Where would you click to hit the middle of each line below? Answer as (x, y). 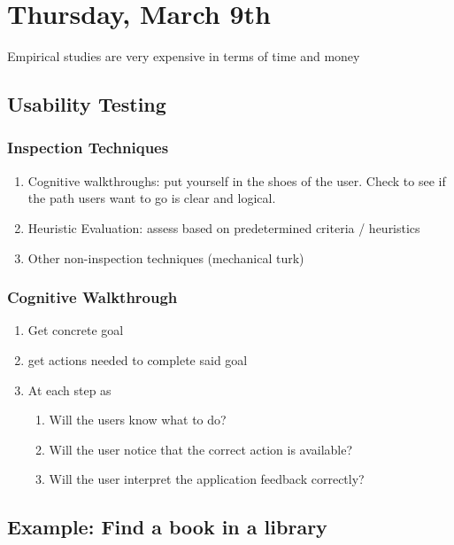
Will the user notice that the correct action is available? (201, 449)
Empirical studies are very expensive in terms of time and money (184, 56)
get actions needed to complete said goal (138, 359)
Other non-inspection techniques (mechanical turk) (166, 257)
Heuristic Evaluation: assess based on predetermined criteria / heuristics (224, 227)
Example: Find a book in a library (167, 527)
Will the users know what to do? (138, 420)
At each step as (69, 389)
